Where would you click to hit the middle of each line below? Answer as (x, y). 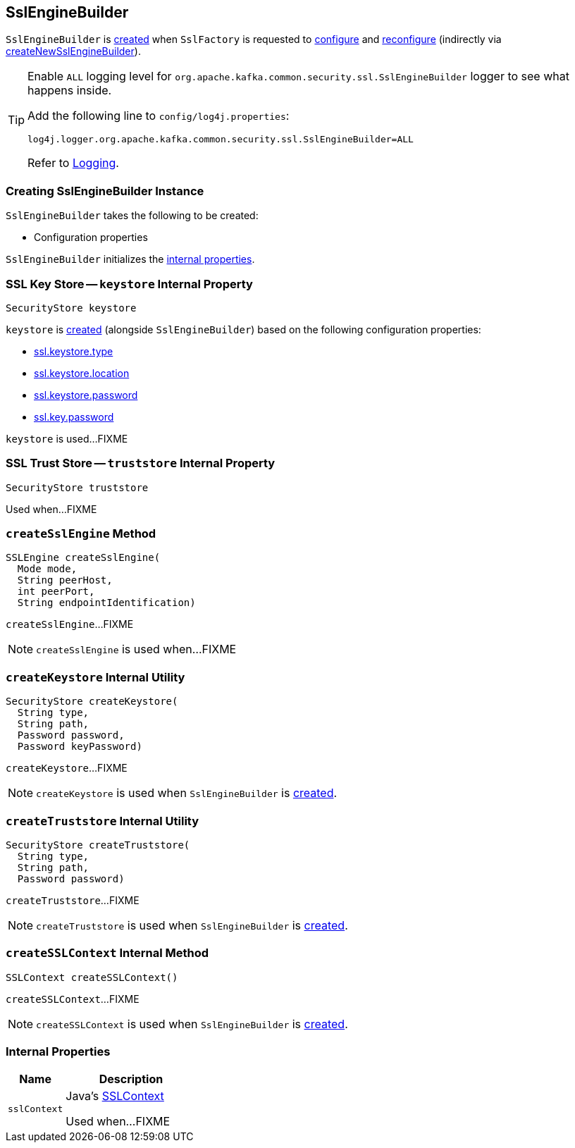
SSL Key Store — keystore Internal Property (129, 284)
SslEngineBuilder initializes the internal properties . (130, 259)
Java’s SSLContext (115, 1096)
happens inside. (70, 91)
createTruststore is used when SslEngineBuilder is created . (192, 925)
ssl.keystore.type (74, 351)
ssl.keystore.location (82, 373)
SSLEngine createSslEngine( (83, 558)
